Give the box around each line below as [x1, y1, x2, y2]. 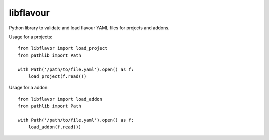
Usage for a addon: [9, 85, 49, 91]
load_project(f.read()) [28, 73, 87, 79]
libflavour [9, 7, 50, 18]
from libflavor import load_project [18, 45, 108, 51]
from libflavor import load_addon [18, 96, 102, 102]
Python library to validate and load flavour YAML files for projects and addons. [9, 25, 170, 31]
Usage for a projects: [9, 34, 52, 40]
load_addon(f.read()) [28, 124, 82, 130]
